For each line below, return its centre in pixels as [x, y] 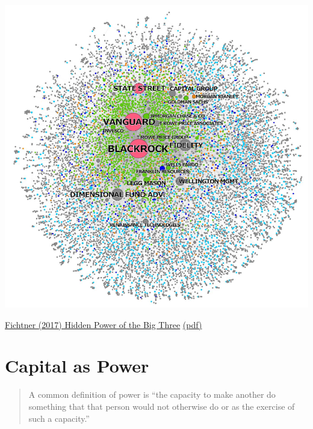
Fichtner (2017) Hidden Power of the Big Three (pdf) [104, 324]
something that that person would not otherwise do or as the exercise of [162, 406]
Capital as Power [77, 366]
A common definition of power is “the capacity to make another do [152, 394]
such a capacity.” [59, 418]
